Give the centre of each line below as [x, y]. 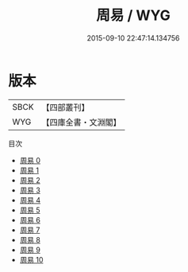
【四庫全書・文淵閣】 [81, 122]
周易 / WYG [133, 16]
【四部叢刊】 [65, 107]
